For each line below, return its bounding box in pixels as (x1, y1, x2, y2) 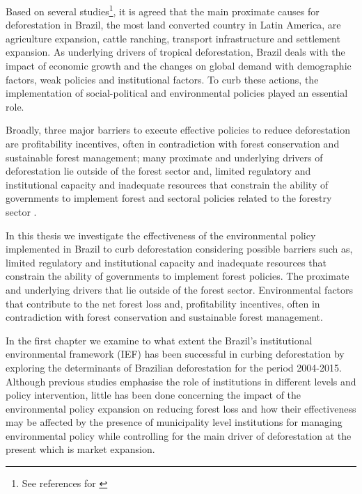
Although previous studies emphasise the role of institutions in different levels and (6, 374, 356, 388)
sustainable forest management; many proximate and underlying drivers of (6, 150, 323, 164)
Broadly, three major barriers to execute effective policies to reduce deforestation (6, 122, 350, 137)
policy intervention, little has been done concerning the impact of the (6, 388, 301, 402)
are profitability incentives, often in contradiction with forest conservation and (6, 136, 340, 150)
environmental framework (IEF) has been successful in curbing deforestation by (6, 346, 345, 361)
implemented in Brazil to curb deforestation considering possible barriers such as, (6, 241, 353, 256)
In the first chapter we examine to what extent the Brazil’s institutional (6, 333, 313, 347)
